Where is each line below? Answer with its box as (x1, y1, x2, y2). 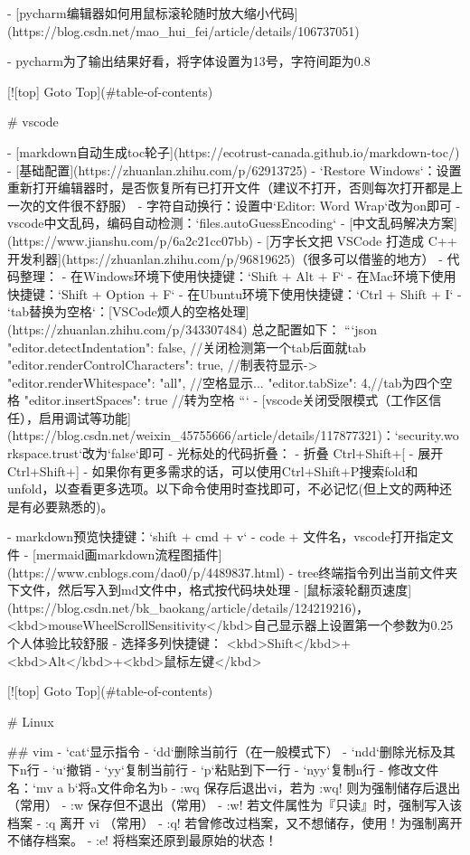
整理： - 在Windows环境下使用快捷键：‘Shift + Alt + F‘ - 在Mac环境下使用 (19, 267, 456, 286)
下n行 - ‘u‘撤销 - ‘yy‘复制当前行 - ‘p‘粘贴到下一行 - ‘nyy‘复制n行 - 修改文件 (7, 759, 439, 778)
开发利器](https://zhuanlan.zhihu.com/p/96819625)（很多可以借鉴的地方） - (7, 249, 443, 268)
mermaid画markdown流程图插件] (35, 545, 222, 564)
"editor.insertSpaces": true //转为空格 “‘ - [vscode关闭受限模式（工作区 (23, 390, 429, 409)
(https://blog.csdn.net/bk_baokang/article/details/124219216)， (7, 597, 370, 616)
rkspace (7, 444, 49, 463)
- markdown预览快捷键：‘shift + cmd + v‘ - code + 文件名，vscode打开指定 (7, 527, 441, 546)
